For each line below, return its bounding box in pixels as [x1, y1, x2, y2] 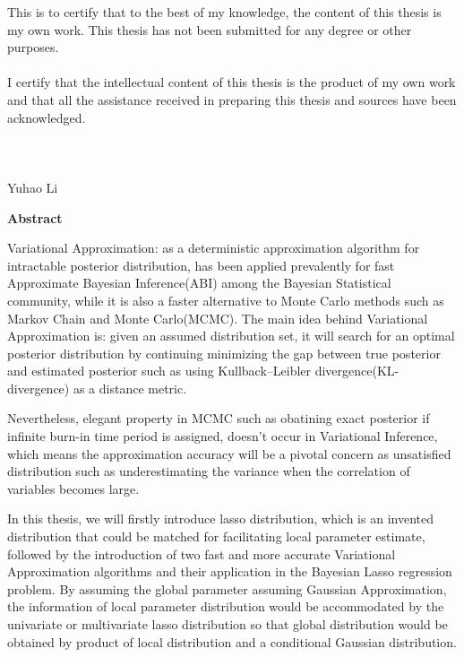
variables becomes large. [7, 479, 140, 497]
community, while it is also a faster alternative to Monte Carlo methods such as [7, 290, 444, 309]
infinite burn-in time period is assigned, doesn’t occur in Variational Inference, [7, 427, 438, 445]
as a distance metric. [73, 378, 187, 397]
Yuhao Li [7, 177, 58, 196]
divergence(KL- [314, 361, 400, 380]
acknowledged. [7, 108, 86, 126]
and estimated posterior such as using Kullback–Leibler [7, 361, 312, 380]
